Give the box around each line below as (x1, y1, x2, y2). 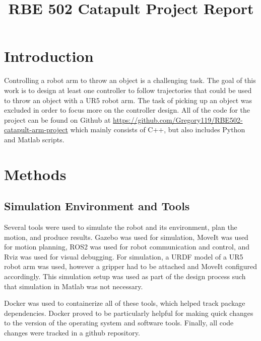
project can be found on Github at (4, 114, 111, 125)
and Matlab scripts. (4, 134, 64, 144)
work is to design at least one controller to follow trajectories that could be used (4, 84, 252, 95)
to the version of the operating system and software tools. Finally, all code (4, 317, 234, 328)
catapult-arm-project (4, 124, 68, 135)
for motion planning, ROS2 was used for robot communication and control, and (4, 241, 250, 252)
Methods (4, 163, 67, 184)
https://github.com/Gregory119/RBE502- (113, 114, 243, 125)
